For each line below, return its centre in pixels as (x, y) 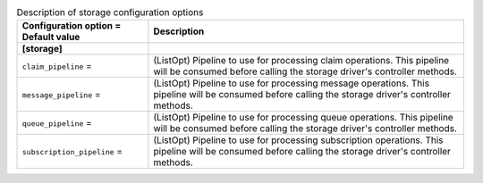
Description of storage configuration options (110, 12)
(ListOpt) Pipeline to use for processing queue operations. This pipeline (303, 118)
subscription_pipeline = (72, 152)
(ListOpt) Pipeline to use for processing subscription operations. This (298, 140)
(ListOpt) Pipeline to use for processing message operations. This (291, 83)
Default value (51, 37)
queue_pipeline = (57, 123)
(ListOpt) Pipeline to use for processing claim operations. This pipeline (301, 61)
